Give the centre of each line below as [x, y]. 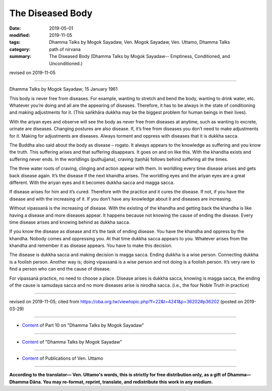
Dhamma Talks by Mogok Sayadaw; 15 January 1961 [63, 89]
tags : [15, 42]
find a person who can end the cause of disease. [60, 269]
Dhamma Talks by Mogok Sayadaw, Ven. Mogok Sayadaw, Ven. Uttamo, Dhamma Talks [140, 42]
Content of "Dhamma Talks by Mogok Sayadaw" [72, 342]
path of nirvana [65, 49]
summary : [20, 56]
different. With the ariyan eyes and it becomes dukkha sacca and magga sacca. [92, 182]
